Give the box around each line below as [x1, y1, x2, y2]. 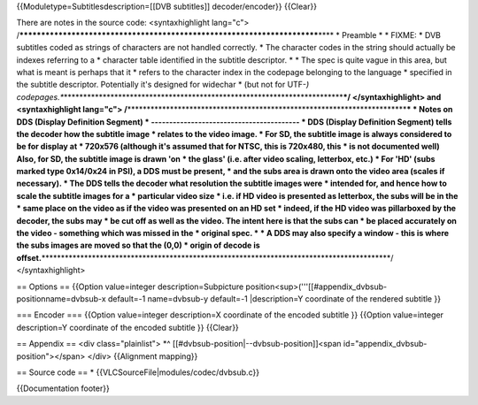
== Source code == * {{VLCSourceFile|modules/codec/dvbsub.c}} [16, 367, 260, 378]
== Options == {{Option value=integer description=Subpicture [16, 281, 244, 292]
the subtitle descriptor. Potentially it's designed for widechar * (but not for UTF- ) [16, 80, 310, 90]
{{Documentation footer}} [16, 383, 110, 394]
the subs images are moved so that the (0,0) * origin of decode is [16, 240, 260, 251]
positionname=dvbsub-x [16, 293, 106, 304]
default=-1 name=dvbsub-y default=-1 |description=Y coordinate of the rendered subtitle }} [107, 293, 442, 304]
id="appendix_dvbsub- [343, 339, 428, 349]
